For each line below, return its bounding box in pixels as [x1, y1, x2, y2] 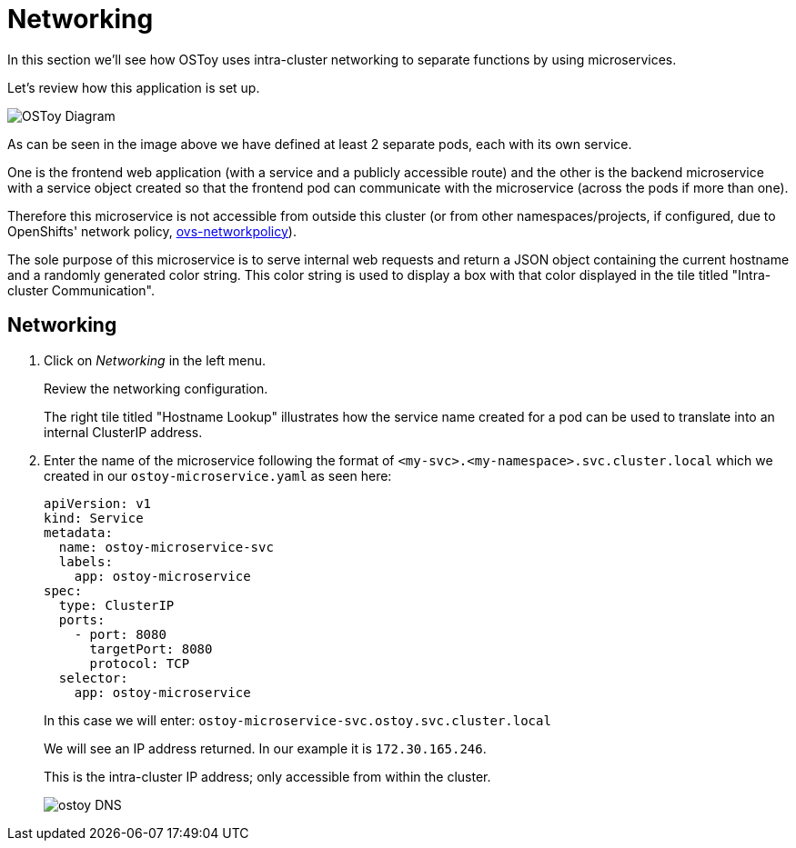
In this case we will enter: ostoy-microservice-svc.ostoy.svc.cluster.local [44, 712, 551, 728]
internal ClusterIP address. [44, 424, 203, 440]
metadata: [44, 524, 113, 540]
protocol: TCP [89, 655, 190, 671]
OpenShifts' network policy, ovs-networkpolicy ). [7, 223, 297, 239]
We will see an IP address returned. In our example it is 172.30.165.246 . [44, 740, 487, 756]
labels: [58, 554, 113, 569]
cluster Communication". [7, 282, 155, 298]
